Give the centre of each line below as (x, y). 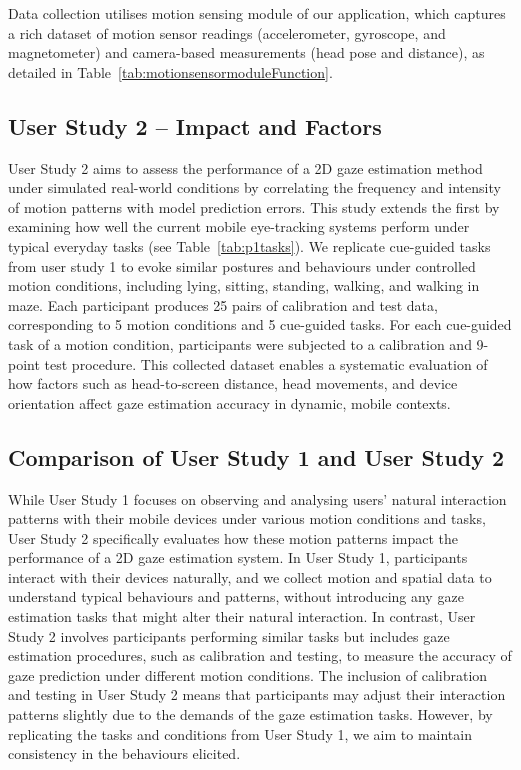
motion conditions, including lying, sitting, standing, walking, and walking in (244, 285)
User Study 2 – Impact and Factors (195, 125)
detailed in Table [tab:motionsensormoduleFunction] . (170, 71)
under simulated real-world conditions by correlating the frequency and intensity (254, 187)
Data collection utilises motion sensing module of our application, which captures (257, 13)
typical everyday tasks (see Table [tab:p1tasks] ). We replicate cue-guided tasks (249, 245)
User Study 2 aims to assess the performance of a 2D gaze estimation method (245, 167)
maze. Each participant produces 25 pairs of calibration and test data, (223, 304)
